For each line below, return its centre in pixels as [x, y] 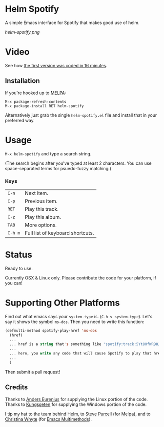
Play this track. [41, 209]
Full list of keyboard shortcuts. [59, 233]
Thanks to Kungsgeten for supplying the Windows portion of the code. [76, 404]
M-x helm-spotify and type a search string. [48, 153]
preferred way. [20, 120]
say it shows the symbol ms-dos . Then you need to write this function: [75, 322]
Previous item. [41, 201]
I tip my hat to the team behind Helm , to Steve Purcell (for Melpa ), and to [78, 414]
